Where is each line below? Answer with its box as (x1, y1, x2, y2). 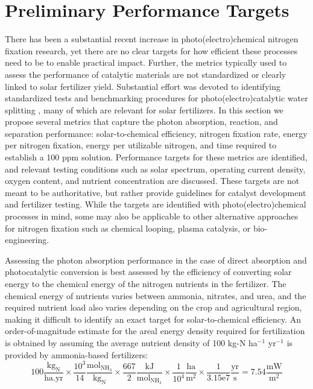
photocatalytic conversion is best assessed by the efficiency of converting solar (5, 265, 292, 278)
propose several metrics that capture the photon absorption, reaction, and (5, 115, 278, 128)
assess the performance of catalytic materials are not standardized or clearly (5, 68, 286, 80)
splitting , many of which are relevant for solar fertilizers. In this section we (5, 103, 283, 116)
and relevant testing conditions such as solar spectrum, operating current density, (5, 162, 306, 175)
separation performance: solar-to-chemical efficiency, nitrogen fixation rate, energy (5, 127, 308, 139)
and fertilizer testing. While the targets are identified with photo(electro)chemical (5, 198, 306, 210)
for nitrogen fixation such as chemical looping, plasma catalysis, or (5, 221, 251, 234)
